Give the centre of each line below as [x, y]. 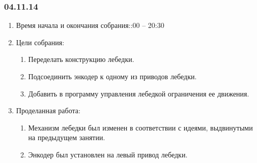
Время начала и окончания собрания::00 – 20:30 [90, 25]
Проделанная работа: [48, 110]
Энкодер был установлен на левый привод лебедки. [108, 154]
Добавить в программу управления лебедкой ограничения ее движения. [139, 93]
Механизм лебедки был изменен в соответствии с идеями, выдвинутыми [140, 127]
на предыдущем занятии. [67, 137]
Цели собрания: [40, 42]
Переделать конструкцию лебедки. [81, 59]
